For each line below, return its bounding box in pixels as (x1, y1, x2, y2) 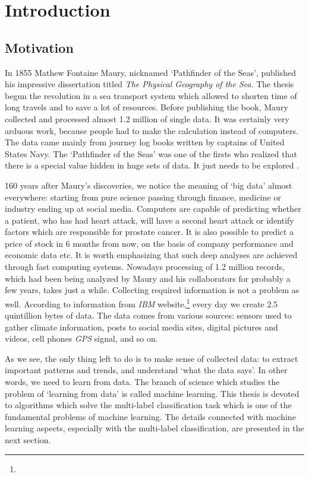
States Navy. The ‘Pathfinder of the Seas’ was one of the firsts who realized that (5, 147, 297, 160)
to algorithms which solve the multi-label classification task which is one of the (5, 399, 292, 411)
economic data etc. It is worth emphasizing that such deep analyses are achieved (5, 249, 298, 261)
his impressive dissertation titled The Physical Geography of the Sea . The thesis (5, 78, 294, 90)
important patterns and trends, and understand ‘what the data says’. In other (5, 364, 288, 376)
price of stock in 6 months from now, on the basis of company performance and (5, 237, 294, 249)
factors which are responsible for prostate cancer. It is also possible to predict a (5, 225, 294, 238)
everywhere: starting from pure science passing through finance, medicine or (5, 190, 281, 203)
